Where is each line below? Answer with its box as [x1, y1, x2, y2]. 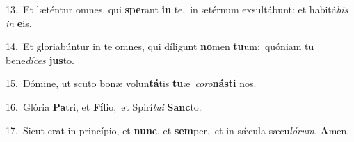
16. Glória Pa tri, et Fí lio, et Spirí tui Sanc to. [6, 99, 202, 113]
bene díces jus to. [6, 52, 74, 67]
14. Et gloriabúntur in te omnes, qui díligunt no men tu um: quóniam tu [6, 39, 314, 54]
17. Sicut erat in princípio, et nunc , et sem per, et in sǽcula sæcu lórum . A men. [6, 123, 350, 137]
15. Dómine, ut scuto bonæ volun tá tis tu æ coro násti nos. [6, 76, 257, 90]
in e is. [6, 15, 32, 30]
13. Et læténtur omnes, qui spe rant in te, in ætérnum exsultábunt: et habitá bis [6, 2, 348, 16]
